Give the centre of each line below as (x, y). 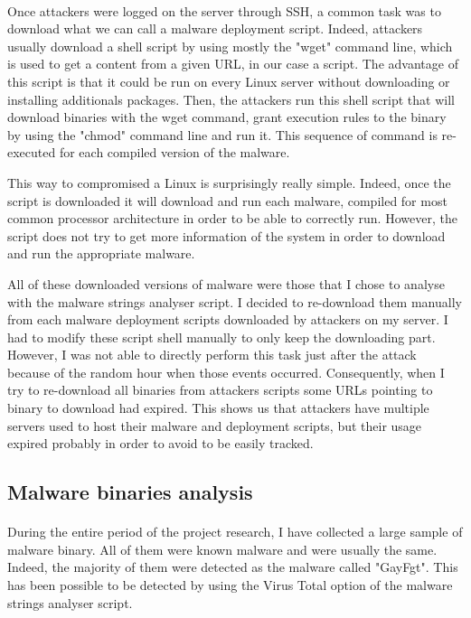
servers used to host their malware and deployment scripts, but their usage (215, 425)
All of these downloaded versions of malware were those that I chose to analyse (226, 283)
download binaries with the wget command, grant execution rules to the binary (227, 117)
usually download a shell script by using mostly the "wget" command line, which (230, 46)
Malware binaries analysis (130, 492)
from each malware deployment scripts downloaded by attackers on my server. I (228, 319)
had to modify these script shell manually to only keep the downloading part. (221, 337)
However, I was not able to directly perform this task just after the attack (212, 355)
